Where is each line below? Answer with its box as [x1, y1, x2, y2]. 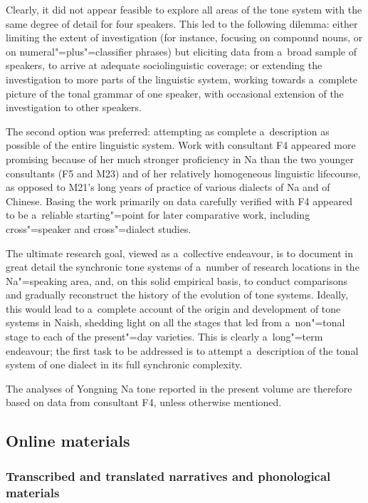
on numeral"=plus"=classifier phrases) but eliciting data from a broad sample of [6, 43, 357, 58]
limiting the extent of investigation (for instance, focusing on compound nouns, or [6, 30, 363, 45]
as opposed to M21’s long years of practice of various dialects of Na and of [6, 180, 330, 195]
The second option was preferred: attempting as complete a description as [6, 123, 330, 138]
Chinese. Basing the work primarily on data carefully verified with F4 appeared [6, 193, 352, 208]
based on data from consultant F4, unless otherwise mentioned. [6, 395, 282, 410]
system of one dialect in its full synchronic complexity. [6, 357, 243, 372]
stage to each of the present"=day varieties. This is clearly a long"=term [6, 329, 323, 344]
